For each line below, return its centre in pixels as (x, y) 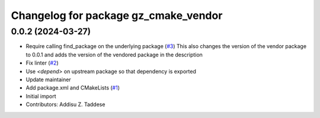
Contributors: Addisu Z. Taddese (65, 104)
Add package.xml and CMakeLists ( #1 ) (73, 88)
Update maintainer (48, 79)
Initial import (41, 96)
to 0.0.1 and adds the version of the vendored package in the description (114, 55)
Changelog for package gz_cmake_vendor (117, 15)
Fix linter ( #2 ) (42, 63)
